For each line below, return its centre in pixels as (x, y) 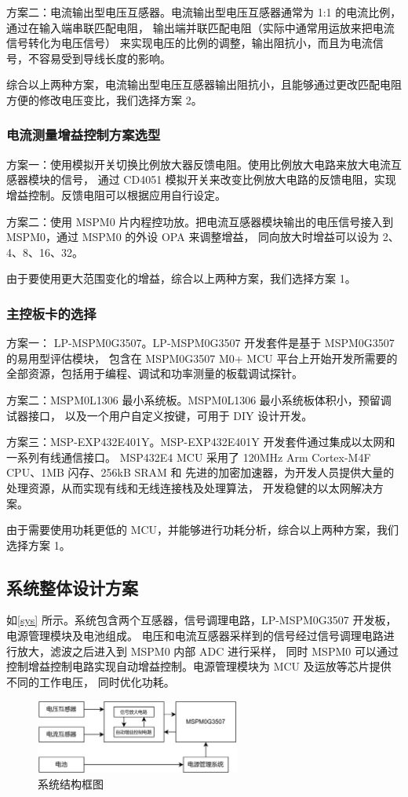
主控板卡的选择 (51, 313)
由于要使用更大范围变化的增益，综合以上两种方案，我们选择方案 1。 (181, 278)
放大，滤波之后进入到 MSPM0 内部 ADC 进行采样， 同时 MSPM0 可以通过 (208, 651)
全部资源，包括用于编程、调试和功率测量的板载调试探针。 (155, 373)
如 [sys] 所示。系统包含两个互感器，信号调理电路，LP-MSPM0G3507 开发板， (202, 620)
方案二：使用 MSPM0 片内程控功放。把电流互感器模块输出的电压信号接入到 (200, 221)
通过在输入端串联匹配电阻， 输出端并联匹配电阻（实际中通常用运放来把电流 (200, 27)
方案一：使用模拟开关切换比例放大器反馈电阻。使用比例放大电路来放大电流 (199, 164)
